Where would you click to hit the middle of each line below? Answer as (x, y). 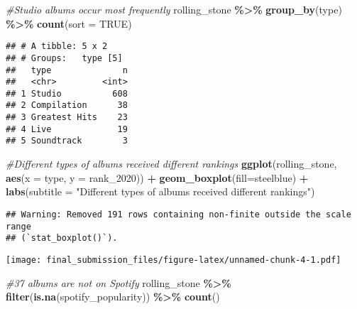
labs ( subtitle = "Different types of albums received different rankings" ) (160, 191)
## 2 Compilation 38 (67, 105)
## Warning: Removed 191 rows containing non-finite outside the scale (178, 214)
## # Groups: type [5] (64, 58)
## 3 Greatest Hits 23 (67, 118)
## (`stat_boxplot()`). (62, 238)
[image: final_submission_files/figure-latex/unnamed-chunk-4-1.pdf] (174, 260)
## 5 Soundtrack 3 (67, 141)
